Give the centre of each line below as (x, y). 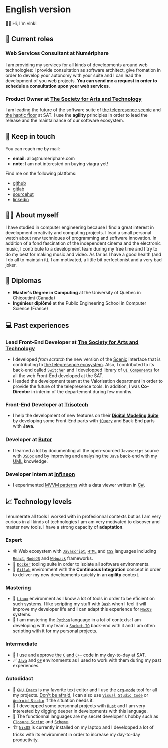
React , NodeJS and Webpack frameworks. (53, 558)
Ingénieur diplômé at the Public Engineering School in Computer (79, 303)
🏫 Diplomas (23, 280)
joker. (11, 265)
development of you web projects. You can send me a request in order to (81, 80)
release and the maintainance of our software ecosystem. (65, 120)
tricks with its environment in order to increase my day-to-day (76, 734)
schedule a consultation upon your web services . (58, 86)
